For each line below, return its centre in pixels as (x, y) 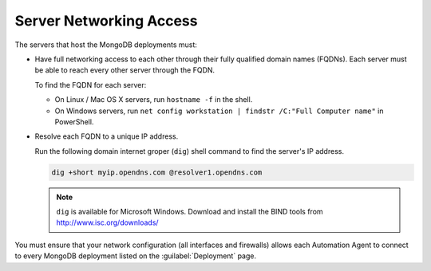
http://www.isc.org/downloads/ (107, 222)
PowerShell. (74, 122)
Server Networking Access (106, 21)
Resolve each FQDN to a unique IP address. (107, 136)
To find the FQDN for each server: (91, 84)
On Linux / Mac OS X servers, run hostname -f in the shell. (154, 100)
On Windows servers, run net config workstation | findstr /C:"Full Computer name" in (219, 111)
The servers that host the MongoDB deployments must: (106, 45)
